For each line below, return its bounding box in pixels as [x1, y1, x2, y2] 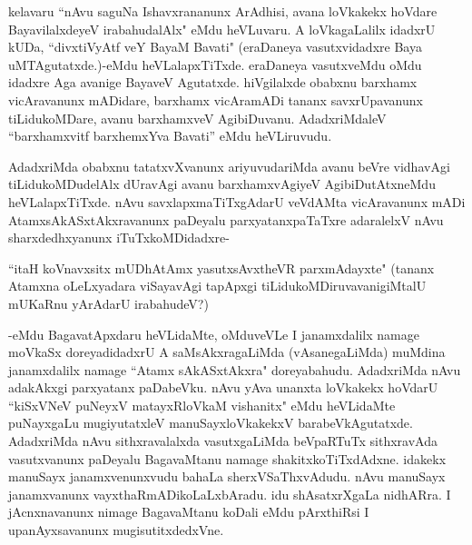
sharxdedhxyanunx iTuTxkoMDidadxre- [8, 228, 230, 247]
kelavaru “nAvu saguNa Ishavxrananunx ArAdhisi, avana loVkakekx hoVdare [8, 2, 438, 20]
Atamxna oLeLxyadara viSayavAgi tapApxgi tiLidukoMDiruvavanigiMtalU [8, 276, 427, 295]
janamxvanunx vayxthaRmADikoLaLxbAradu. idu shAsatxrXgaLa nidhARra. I [8, 484, 451, 503]
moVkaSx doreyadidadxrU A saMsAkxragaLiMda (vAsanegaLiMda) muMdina [8, 342, 446, 362]
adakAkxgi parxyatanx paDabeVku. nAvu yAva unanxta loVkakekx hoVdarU [8, 378, 438, 397]
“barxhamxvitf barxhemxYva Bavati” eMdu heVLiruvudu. [8, 126, 332, 145]
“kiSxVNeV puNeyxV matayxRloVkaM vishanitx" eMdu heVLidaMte [8, 395, 396, 414]
